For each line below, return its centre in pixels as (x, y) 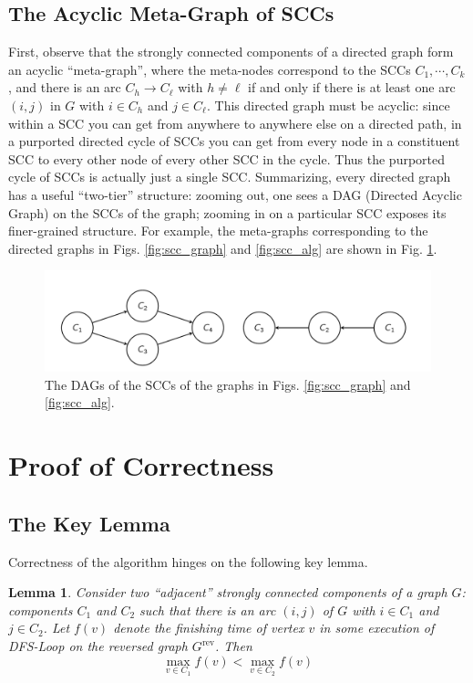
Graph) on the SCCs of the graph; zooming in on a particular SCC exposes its (227, 212)
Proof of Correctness (141, 465)
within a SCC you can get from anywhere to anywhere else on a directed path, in (235, 123)
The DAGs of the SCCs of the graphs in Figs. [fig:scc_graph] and (228, 384)
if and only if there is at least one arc (352, 87)
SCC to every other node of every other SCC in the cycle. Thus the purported (227, 158)
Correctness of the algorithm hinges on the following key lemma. (188, 561)
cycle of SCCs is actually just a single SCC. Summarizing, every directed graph (230, 177)
